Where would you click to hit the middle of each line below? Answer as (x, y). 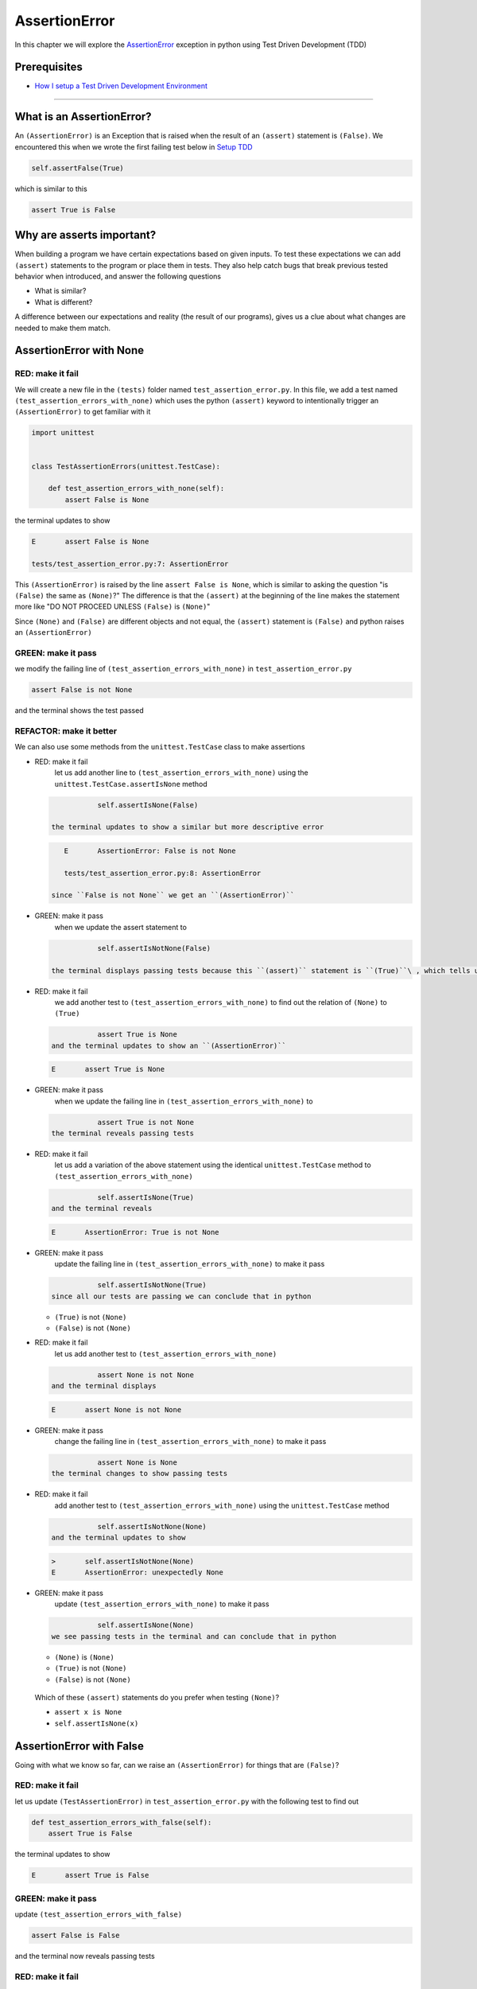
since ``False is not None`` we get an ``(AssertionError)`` (173, 895)
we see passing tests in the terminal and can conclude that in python (194, 1636)
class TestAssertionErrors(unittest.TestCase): (126, 466)
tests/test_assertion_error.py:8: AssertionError (163, 873)
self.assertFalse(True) (78, 168)
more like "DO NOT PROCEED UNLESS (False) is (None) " (112, 607)
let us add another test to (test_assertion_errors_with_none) (166, 1353)
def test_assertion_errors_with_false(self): (122, 1822)
